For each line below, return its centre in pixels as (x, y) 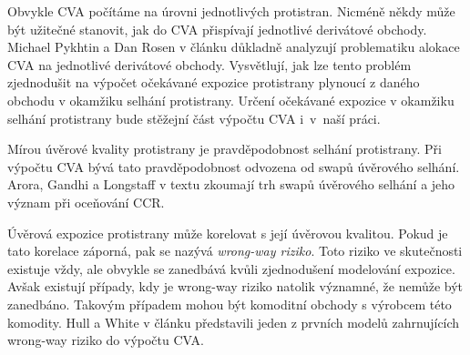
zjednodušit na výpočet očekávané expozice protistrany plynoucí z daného (214, 82)
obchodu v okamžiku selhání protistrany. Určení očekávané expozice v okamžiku (231, 100)
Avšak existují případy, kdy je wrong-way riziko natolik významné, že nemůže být (235, 286)
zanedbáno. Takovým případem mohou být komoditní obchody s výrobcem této (230, 304)
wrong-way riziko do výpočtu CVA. (106, 340)
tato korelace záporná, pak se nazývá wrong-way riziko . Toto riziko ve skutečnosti (235, 251)
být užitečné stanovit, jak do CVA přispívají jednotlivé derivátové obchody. (217, 29)
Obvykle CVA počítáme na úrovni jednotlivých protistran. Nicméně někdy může (231, 11)
